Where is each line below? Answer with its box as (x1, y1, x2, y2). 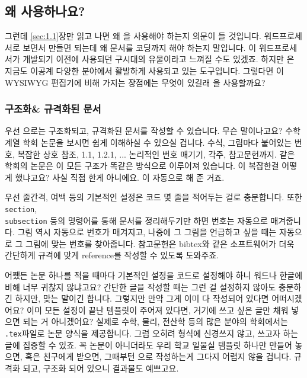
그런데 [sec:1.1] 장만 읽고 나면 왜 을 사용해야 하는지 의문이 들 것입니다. (5, 30, 261, 42)
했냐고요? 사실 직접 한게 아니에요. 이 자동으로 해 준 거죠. (15, 171, 225, 183)
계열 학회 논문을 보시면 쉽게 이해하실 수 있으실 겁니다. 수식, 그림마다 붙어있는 (5, 136, 292, 148)
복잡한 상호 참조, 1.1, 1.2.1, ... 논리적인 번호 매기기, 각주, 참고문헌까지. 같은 (17, 148, 295, 160)
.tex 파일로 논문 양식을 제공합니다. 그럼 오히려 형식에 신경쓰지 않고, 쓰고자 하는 (5, 327, 299, 339)
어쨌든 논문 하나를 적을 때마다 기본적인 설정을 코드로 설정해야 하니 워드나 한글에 (5, 269, 303, 281)
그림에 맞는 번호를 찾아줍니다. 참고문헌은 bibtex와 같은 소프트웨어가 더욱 (25, 237, 295, 249)
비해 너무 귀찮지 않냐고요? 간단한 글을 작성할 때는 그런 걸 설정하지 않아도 (5, 280, 276, 293)
